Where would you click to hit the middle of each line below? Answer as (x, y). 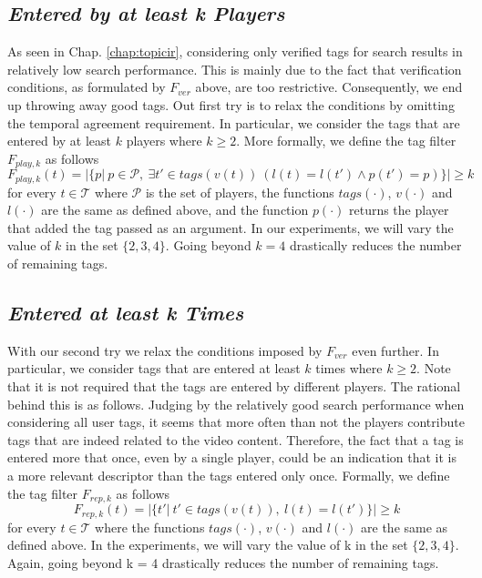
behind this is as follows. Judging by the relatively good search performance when (236, 404)
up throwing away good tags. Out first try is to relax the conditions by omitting (231, 104)
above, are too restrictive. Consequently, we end (329, 87)
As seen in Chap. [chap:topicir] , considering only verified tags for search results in (235, 51)
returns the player (399, 210)
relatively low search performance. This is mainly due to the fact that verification (235, 69)
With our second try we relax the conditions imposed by (165, 350)
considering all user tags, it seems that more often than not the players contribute (236, 422)
